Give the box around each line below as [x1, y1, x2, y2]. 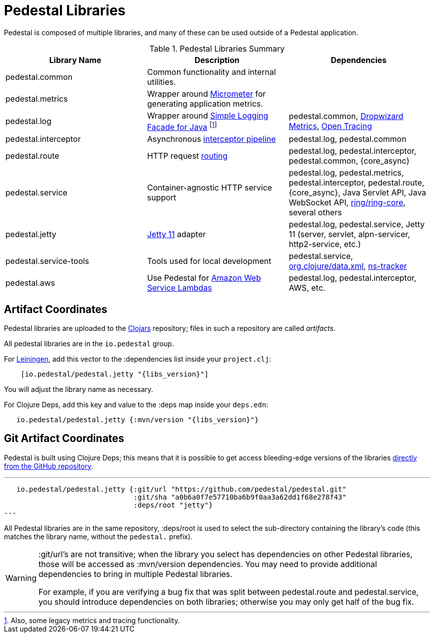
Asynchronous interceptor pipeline [147, 134, 276, 144]
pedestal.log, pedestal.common [288, 134, 407, 144]
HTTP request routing [147, 151, 228, 161]
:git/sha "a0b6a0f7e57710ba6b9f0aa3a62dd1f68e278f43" [133, 493, 347, 501]
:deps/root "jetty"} [133, 501, 213, 509]
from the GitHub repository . [4, 461, 93, 470]
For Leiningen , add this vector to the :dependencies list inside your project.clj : [4, 354, 271, 363]
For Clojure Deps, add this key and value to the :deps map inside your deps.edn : [4, 400, 269, 409]
